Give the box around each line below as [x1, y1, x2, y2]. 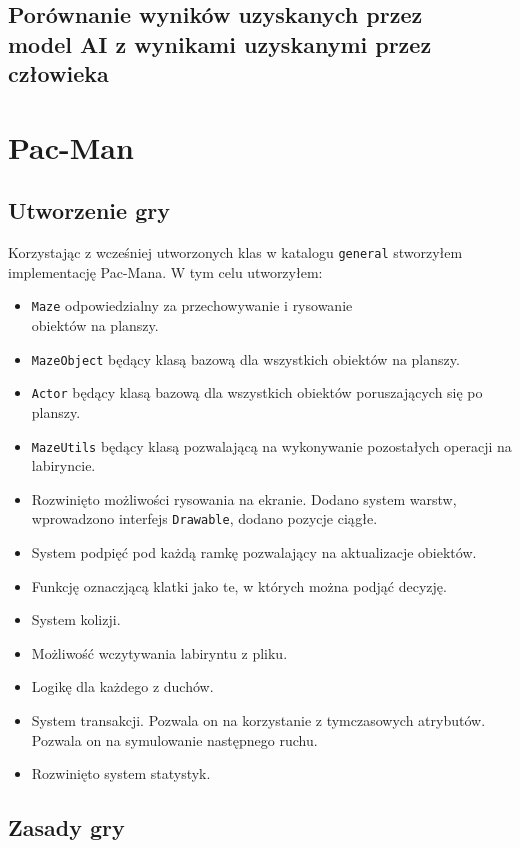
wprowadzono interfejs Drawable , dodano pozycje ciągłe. [31, 508, 378, 529]
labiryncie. [31, 455, 96, 476]
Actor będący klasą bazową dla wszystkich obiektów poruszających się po [31, 382, 483, 403]
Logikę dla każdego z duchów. [31, 676, 214, 697]
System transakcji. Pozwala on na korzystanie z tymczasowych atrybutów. [31, 710, 486, 731]
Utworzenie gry [8, 195, 170, 226]
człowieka [8, 58, 109, 89]
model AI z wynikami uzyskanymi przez [8, 28, 432, 59]
